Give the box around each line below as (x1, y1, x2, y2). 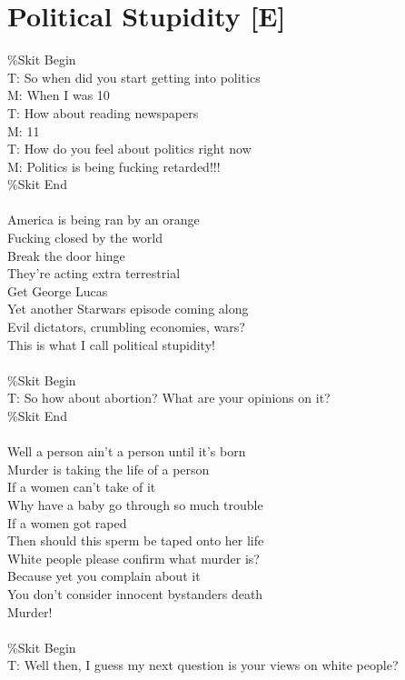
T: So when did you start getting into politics (7, 67, 261, 86)
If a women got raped (7, 513, 127, 532)
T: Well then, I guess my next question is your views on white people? (7, 655, 399, 675)
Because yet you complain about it (7, 566, 201, 585)
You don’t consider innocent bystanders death (7, 584, 263, 603)
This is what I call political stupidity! (7, 335, 215, 354)
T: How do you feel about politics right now (7, 139, 252, 158)
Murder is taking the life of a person (7, 459, 210, 478)
